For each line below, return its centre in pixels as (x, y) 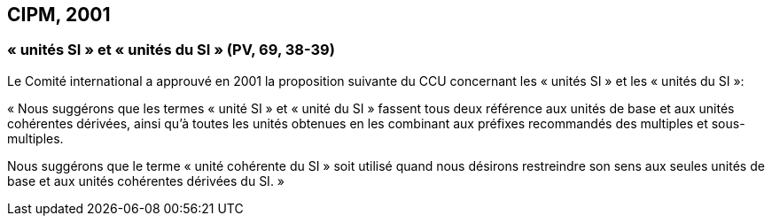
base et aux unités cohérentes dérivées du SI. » (146, 181)
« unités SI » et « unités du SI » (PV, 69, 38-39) (171, 50)
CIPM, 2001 (59, 15)
